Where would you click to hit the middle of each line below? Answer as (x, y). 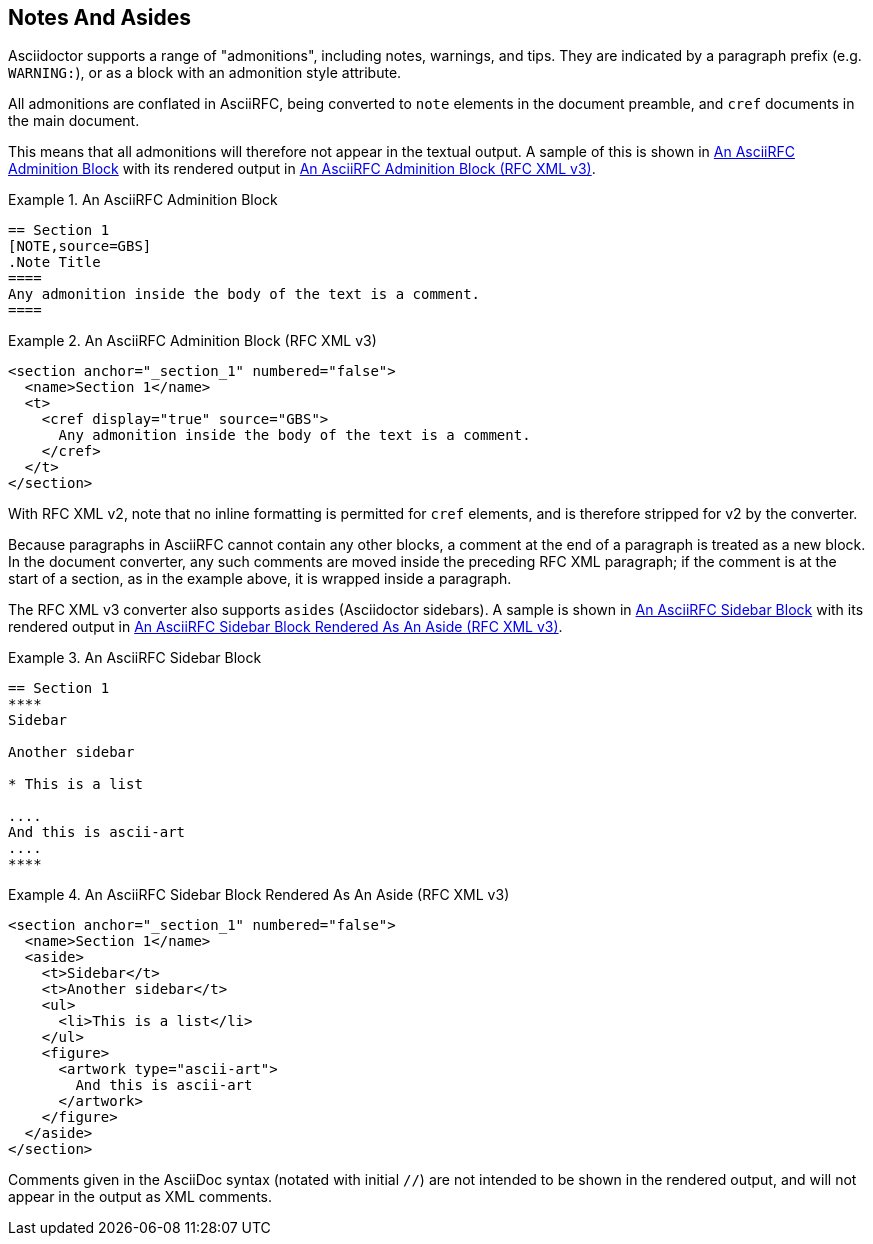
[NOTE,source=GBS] (80, 246)
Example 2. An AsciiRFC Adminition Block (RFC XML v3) (192, 341)
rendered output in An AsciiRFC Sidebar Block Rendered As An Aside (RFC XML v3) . (285, 627)
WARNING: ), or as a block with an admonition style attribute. (205, 73)
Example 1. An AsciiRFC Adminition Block (143, 200)
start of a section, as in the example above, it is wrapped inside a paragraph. (260, 579)
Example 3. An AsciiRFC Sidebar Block (135, 658)
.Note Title (54, 262)
